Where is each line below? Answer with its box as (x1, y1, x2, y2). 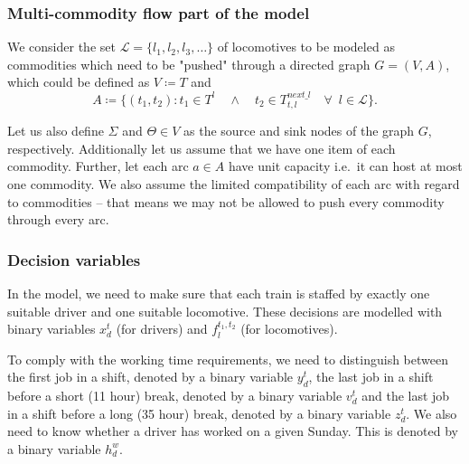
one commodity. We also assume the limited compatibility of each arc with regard (7, 175, 460, 194)
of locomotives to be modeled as (217, 37, 395, 56)
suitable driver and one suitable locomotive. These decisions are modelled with (7, 301, 443, 320)
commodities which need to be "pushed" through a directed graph (7, 54, 371, 73)
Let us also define (7, 121, 104, 140)
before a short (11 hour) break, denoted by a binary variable (7, 386, 342, 405)
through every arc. (7, 210, 109, 229)
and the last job (361, 386, 450, 405)
